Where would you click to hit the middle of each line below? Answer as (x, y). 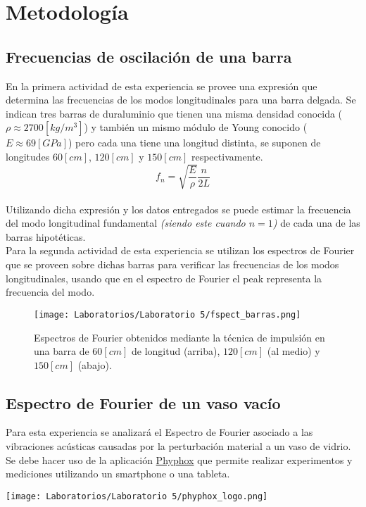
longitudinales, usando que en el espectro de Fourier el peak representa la (164, 278)
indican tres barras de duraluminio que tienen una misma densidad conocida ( (174, 113)
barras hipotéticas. (46, 236)
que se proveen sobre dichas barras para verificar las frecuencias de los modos (172, 264)
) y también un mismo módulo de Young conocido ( (196, 127)
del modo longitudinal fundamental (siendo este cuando (126, 223)
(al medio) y (294, 351)
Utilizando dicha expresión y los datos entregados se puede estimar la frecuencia (178, 209)
